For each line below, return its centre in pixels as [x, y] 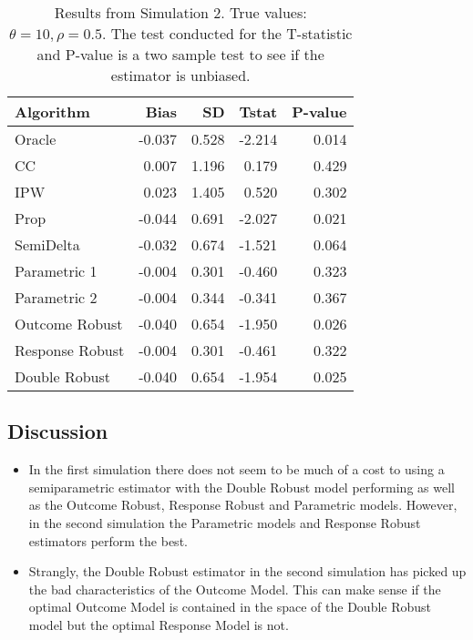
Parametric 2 [56, 297]
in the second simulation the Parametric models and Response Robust [225, 522]
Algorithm [52, 112]
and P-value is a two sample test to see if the [180, 54]
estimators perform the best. [108, 540]
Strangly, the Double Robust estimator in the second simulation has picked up [247, 571]
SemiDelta [47, 244]
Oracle [36, 139]
